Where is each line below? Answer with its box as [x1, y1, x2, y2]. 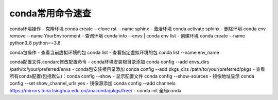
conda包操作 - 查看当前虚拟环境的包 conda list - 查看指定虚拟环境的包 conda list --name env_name [9, 49, 219, 55]
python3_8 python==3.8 [9, 40, 61, 46]
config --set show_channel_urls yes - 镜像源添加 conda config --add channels [9, 80, 176, 87]
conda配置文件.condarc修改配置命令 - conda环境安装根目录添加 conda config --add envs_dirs [9, 59, 210, 65]
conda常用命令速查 [9, 8, 91, 19]
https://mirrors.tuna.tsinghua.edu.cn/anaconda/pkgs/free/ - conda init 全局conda [9, 87, 182, 93]
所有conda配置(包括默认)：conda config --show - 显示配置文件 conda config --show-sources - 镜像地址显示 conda [9, 73, 254, 79]
